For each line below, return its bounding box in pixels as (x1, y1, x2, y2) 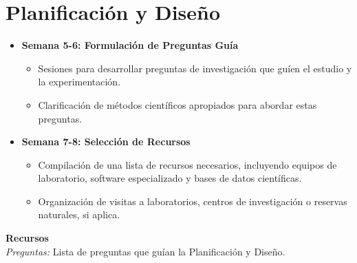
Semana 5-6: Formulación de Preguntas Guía (21, 38, 239, 52)
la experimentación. (38, 74, 121, 89)
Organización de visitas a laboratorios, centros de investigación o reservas (38, 193, 347, 208)
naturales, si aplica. (38, 207, 120, 222)
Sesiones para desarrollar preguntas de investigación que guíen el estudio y (38, 61, 352, 75)
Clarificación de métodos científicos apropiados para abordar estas (38, 97, 317, 112)
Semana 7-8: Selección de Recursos (21, 134, 191, 149)
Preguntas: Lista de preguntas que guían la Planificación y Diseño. (6, 244, 285, 258)
